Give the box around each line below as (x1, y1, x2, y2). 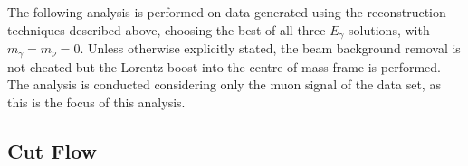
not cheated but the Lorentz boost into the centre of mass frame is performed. (7, 57, 441, 76)
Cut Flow (7, 136, 98, 164)
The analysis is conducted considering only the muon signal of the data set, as (7, 75, 441, 94)
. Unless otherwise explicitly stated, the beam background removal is (80, 39, 461, 58)
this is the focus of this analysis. (7, 92, 186, 111)
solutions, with (349, 20, 430, 39)
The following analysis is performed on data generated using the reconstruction (7, 3, 446, 21)
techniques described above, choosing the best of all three (7, 20, 326, 39)
